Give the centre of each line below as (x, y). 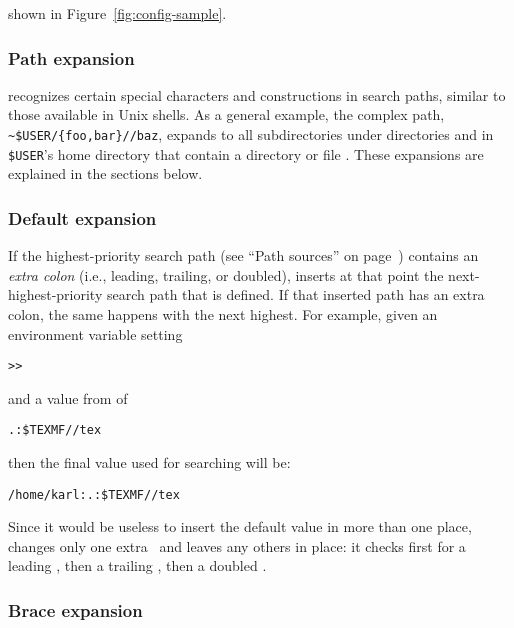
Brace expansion (75, 609)
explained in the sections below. (105, 173)
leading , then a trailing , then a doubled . (137, 565)
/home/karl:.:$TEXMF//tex (94, 494)
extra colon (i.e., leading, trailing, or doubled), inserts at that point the (226, 274)
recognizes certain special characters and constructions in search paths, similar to (257, 94)
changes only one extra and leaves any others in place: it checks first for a (237, 545)
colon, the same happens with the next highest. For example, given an (223, 313)
